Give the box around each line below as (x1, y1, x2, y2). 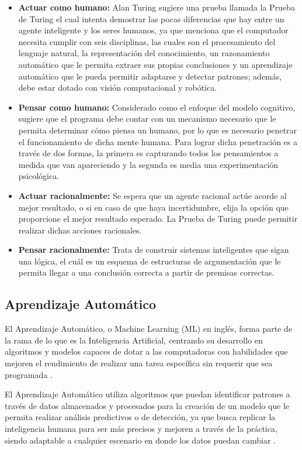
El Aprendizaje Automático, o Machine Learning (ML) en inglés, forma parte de (5, 322, 293, 335)
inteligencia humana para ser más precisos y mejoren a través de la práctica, (5, 422, 277, 435)
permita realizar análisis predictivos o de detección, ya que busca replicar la (5, 411, 276, 423)
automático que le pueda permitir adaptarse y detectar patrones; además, (18, 70, 282, 82)
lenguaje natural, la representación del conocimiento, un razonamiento (18, 47, 270, 59)
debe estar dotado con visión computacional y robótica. (18, 81, 217, 94)
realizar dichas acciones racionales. (18, 224, 142, 236)
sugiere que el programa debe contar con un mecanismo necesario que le (18, 112, 276, 125)
